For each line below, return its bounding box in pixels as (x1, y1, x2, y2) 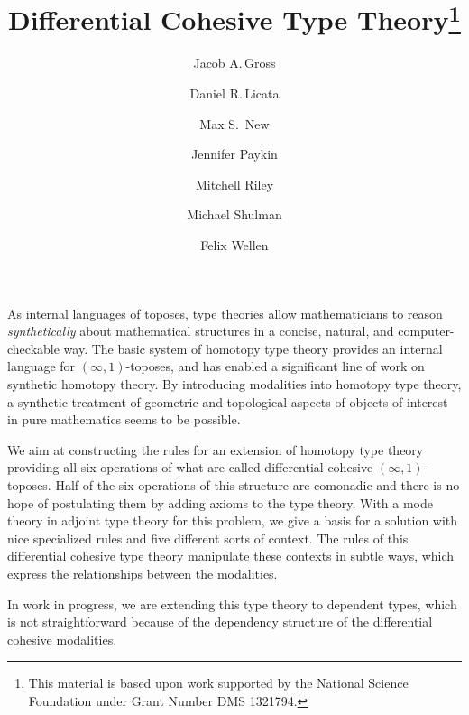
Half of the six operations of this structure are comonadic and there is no (55, 475, 460, 494)
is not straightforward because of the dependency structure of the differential (7, 612, 433, 631)
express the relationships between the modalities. (7, 563, 278, 582)
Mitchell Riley (195, 174, 274, 193)
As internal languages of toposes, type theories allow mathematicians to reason (7, 303, 443, 322)
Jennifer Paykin (191, 144, 278, 163)
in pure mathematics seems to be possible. (7, 410, 241, 429)
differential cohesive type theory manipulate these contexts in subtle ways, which (7, 546, 455, 565)
